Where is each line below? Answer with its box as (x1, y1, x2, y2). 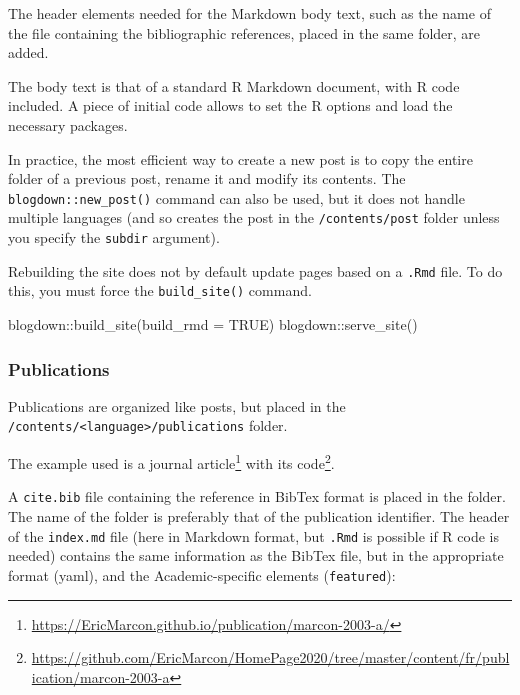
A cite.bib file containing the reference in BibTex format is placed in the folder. (8, 486, 506, 507)
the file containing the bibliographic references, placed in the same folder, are (8, 22, 481, 43)
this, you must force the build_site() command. (8, 280, 312, 301)
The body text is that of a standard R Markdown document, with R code (8, 75, 460, 96)
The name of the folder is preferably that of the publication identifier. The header (8, 506, 510, 526)
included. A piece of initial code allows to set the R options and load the (8, 95, 453, 116)
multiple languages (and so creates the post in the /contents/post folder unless (8, 207, 500, 228)
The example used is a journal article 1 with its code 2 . (8, 450, 335, 473)
